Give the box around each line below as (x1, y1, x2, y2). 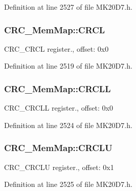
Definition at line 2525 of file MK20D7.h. (4, 179, 132, 189)
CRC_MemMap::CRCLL (4, 82, 111, 95)
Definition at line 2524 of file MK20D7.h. (4, 119, 132, 130)
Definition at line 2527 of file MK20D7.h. (4, 2, 132, 12)
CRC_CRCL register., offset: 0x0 (4, 43, 109, 54)
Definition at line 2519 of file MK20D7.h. (4, 60, 132, 71)
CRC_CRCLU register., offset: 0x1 (4, 161, 114, 172)
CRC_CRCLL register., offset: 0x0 (4, 102, 113, 113)
